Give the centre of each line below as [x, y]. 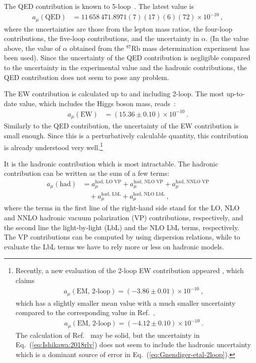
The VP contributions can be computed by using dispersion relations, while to [122, 237]
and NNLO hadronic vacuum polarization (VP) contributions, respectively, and [124, 218]
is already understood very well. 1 [53, 146]
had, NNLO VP [192, 181]
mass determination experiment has [196, 48]
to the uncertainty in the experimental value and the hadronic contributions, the [126, 67]
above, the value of [32, 48]
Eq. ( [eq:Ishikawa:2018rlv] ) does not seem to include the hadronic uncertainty [133, 344]
